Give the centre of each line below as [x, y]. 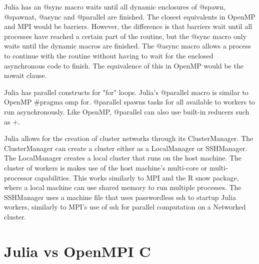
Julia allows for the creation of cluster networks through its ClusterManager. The [129, 138]
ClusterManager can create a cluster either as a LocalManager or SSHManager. [126, 148]
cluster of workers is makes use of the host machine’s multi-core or [106, 167]
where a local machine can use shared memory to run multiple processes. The [123, 187]
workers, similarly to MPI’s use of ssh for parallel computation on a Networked [125, 207]
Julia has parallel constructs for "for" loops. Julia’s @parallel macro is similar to [126, 92]
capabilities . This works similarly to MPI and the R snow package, [137, 177]
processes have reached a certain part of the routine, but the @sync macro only [125, 36]
